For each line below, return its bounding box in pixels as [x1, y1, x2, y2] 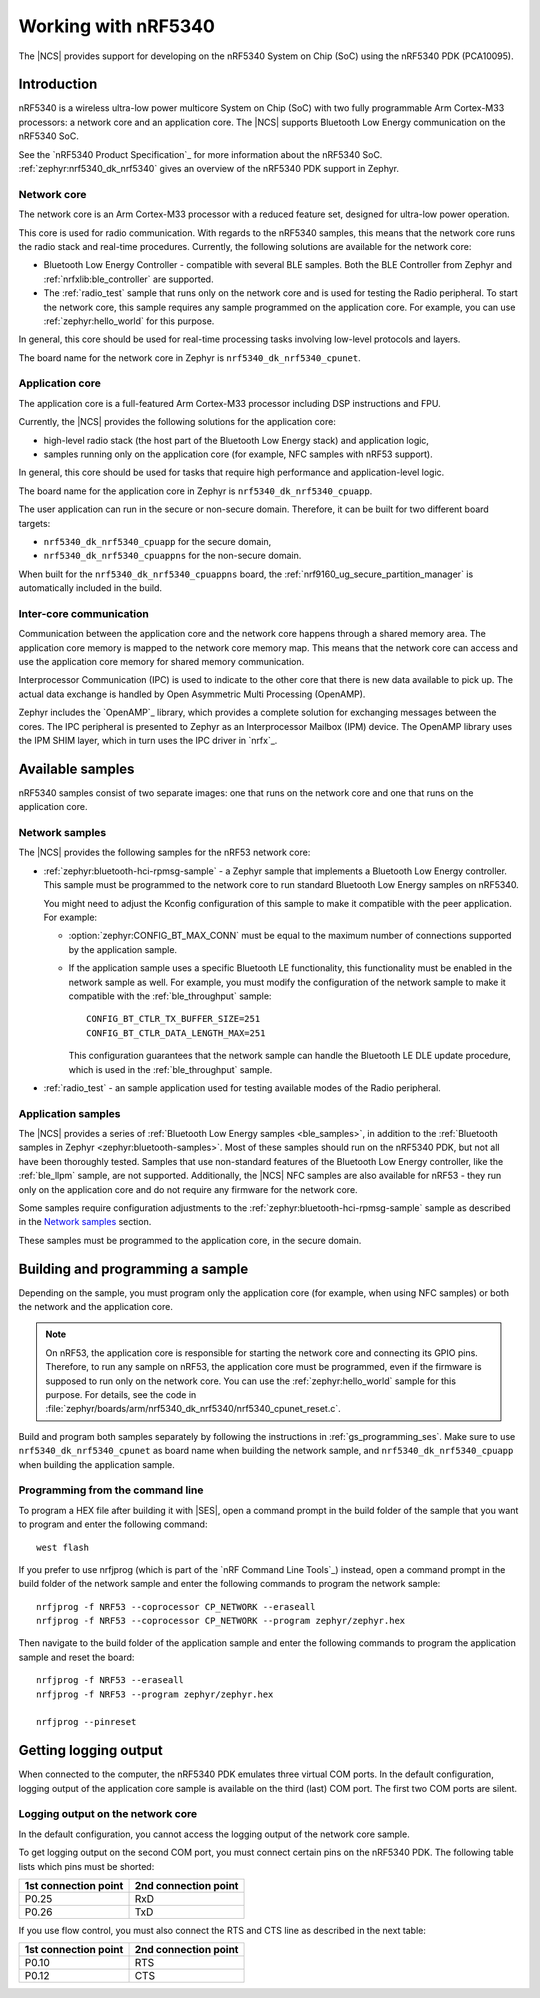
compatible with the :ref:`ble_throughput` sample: [68, 990, 272, 1002]
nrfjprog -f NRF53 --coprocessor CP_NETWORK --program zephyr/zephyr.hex [36, 1615, 406, 1627]
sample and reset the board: [18, 1651, 135, 1663]
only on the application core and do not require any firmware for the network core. [18, 1183, 359, 1195]
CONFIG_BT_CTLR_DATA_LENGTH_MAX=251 [86, 1027, 266, 1039]
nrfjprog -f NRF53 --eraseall [36, 1675, 185, 1686]
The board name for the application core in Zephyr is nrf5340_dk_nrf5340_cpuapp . [18, 485, 373, 497]
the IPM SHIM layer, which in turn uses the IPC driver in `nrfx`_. [18, 734, 278, 746]
